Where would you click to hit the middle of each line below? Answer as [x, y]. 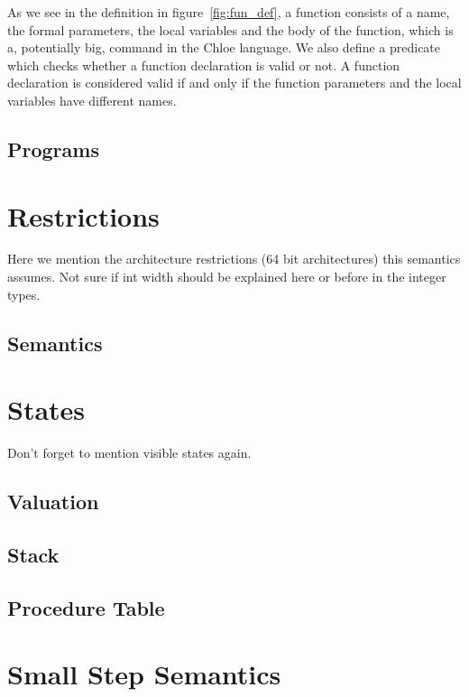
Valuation [53, 502]
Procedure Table [86, 607]
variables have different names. [92, 100]
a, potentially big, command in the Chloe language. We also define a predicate [224, 47]
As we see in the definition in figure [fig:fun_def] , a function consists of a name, [229, 12]
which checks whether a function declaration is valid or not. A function [204, 65]
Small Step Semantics [144, 674]
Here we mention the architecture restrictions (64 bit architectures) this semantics [234, 259]
